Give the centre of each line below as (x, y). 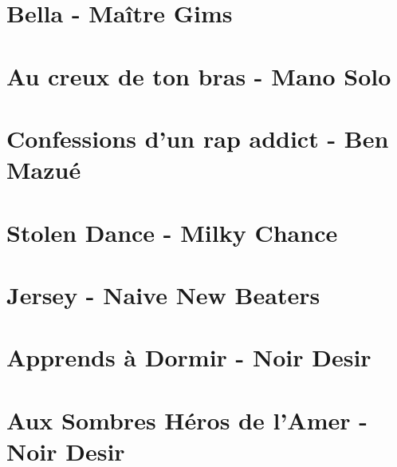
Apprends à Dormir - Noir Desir (189, 357)
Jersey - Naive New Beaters (163, 294)
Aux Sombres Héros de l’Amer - (187, 420)
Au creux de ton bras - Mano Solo (199, 75)
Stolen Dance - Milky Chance (172, 232)
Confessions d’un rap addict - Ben (198, 138)
